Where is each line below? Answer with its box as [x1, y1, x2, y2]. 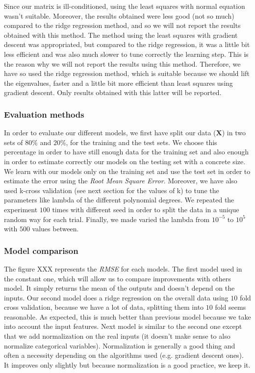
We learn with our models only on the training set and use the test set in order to [4, 166, 251, 176]
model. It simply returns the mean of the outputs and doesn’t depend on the [4, 283, 235, 293]
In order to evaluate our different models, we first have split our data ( [4, 127, 216, 138]
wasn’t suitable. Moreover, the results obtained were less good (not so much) [4, 10, 234, 21]
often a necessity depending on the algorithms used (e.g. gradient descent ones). [4, 350, 244, 360]
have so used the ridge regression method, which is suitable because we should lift [4, 68, 250, 78]
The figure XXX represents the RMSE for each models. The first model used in [4, 263, 242, 274]
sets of [4, 137, 23, 147]
